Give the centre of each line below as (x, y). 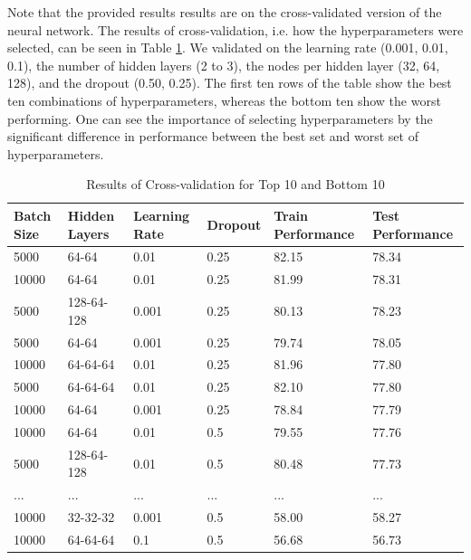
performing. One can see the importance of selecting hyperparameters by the (220, 118)
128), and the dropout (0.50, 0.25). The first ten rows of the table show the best (230, 83)
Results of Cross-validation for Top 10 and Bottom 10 (235, 184)
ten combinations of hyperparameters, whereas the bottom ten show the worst (224, 100)
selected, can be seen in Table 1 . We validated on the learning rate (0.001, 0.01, (228, 47)
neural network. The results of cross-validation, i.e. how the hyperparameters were (235, 29)
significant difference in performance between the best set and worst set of (213, 136)
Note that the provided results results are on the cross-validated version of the (225, 12)
